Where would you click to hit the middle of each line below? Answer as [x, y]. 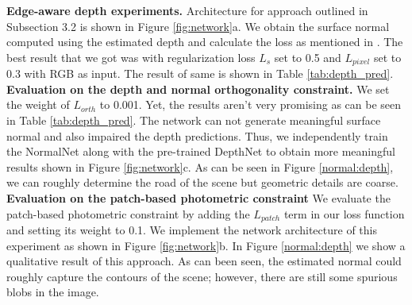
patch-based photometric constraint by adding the [128, 213]
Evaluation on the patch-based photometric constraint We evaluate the [198, 197]
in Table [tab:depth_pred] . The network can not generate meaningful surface [194, 120]
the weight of [38, 104]
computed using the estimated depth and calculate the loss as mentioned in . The [205, 42]
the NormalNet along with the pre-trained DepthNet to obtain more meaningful [201, 151]
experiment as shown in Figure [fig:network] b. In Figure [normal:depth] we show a [206, 245]
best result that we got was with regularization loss [131, 57]
